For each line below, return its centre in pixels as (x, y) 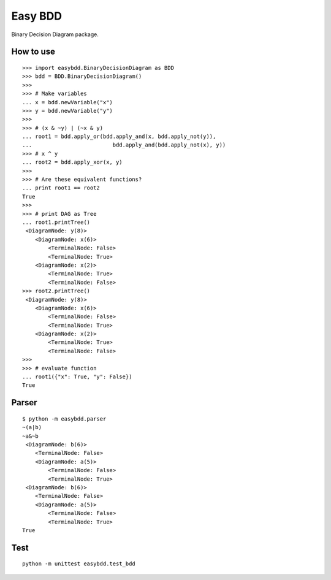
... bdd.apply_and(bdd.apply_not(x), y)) (124, 145)
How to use (33, 52)
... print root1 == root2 (61, 188)
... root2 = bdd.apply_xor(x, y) (72, 162)
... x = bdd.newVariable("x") (68, 102)
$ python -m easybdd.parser (64, 419)
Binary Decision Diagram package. (55, 34)
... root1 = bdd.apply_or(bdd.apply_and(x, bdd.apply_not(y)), (119, 137)
